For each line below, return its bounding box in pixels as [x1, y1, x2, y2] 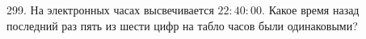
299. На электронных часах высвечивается [6, 2, 214, 18]
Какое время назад [268, 2, 360, 18]
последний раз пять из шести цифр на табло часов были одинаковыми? [6, 17, 358, 33]
